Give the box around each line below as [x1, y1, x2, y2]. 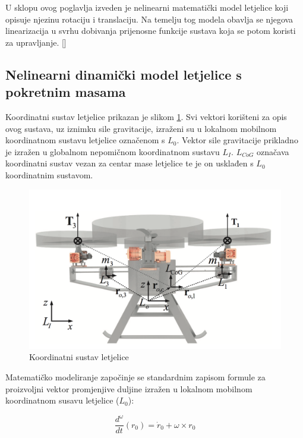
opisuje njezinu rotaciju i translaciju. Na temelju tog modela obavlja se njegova [5, 12, 293, 25]
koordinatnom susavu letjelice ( [5, 394, 119, 407]
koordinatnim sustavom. [5, 168, 93, 181]
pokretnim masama [5, 83, 126, 101]
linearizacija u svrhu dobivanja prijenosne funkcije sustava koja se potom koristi [5, 24, 296, 37]
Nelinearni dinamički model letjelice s [5, 65, 242, 83]
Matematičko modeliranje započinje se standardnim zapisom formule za [5, 371, 266, 383]
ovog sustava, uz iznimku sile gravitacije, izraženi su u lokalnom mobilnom [5, 122, 277, 134]
